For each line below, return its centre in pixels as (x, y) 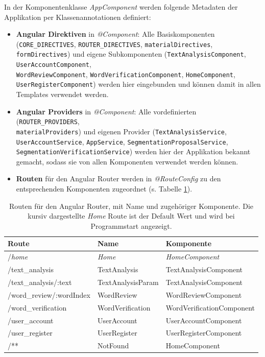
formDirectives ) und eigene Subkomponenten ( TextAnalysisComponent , (131, 54)
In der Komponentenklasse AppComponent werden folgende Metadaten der (121, 7)
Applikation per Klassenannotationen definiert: (78, 17)
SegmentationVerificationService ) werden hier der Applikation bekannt (133, 151)
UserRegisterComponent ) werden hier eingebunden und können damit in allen (138, 84)
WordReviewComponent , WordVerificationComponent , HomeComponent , (126, 74)
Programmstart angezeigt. (131, 225)
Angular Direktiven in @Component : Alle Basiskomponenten (115, 34)
